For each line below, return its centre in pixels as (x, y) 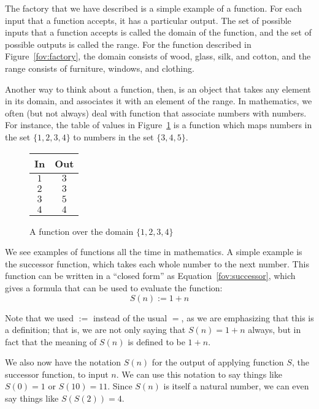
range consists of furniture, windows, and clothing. (100, 68)
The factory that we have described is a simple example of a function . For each (153, 8)
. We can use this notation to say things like (199, 374)
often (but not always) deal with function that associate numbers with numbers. (156, 113)
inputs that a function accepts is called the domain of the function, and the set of (158, 32)
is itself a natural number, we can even (236, 386)
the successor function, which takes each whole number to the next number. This (157, 263)
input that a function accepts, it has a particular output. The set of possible (148, 20)
